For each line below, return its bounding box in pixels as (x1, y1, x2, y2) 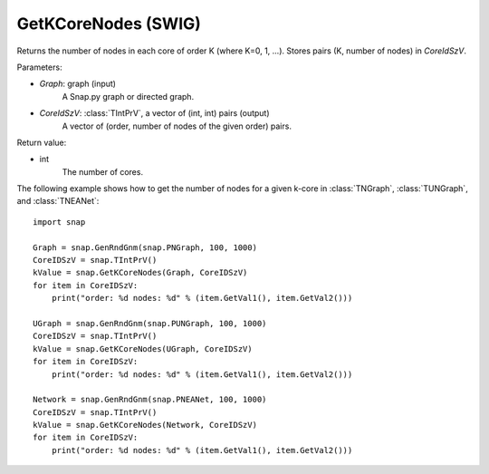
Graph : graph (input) (39, 78, 117, 90)
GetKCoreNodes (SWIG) (16, 14, 201, 34)
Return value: (16, 137, 67, 148)
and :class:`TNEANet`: (16, 196, 100, 207)
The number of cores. (62, 166, 144, 177)
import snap (33, 217, 86, 227)
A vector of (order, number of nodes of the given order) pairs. (62, 121, 292, 131)
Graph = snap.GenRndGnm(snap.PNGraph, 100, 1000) (33, 242, 258, 253)
